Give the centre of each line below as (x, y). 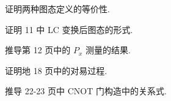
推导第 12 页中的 (38, 50)
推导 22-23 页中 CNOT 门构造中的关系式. (86, 91)
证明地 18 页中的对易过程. (56, 70)
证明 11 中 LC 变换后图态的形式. (69, 29)
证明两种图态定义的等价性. (57, 9)
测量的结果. (108, 50)
